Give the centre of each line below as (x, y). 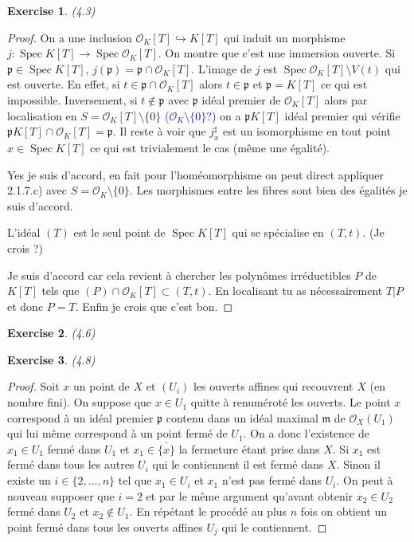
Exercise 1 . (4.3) (51, 10)
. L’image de (221, 68)
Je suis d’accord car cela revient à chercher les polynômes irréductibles (179, 275)
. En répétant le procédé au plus (208, 511)
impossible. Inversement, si (72, 99)
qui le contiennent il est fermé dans (238, 464)
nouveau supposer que (61, 495)
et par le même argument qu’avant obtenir (250, 495)
